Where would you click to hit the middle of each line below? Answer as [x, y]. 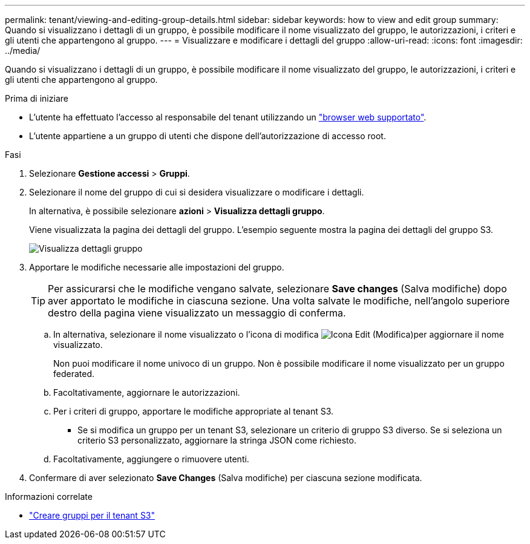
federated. [74, 374]
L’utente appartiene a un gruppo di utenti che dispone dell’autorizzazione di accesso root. [208, 136]
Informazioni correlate [49, 496]
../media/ [23, 51]
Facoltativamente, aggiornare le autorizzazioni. [147, 392]
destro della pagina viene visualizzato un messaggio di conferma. [197, 313]
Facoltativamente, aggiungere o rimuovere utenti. [151, 459]
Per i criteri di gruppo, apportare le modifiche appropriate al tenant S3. [194, 411]
